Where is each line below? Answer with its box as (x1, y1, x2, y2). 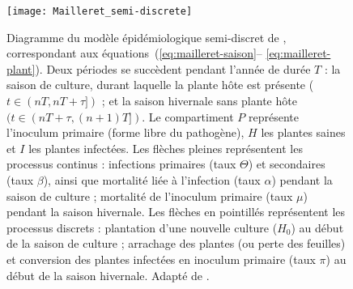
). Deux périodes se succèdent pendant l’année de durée (35, 60, 311, 77)
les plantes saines (261, 124, 346, 141)
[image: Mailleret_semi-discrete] (6, 6, 193, 17)
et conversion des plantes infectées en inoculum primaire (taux (6, 250, 316, 267)
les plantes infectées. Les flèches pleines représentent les (28, 139, 303, 156)
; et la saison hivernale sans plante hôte (101, 92, 297, 109)
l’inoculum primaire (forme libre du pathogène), (6, 124, 245, 141)
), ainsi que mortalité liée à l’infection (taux (43, 172, 261, 188)
